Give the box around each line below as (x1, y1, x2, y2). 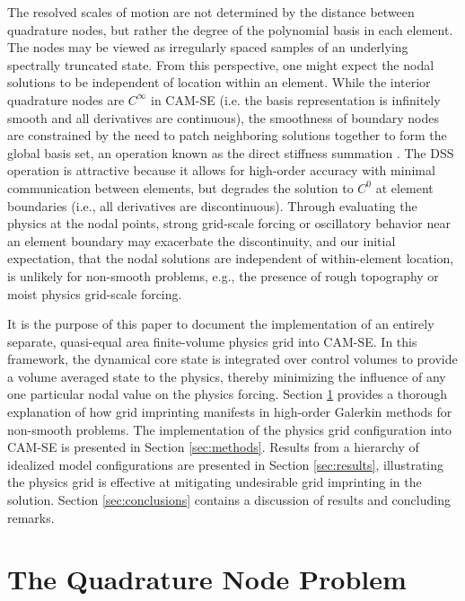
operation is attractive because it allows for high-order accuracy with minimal (7, 161, 435, 180)
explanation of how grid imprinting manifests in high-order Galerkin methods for (7, 402, 452, 421)
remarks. (7, 508, 55, 526)
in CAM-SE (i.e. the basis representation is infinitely (151, 90, 441, 109)
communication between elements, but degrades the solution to (7, 178, 354, 197)
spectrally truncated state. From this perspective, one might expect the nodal (7, 55, 434, 74)
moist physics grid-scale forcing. (7, 284, 182, 303)
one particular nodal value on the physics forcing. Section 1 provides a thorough (7, 384, 448, 403)
